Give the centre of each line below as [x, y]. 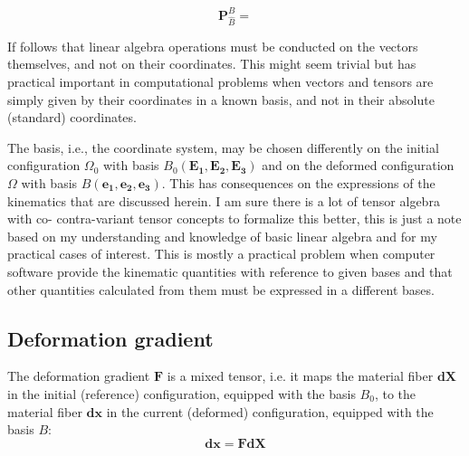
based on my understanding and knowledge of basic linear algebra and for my [222, 236]
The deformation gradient [79, 376]
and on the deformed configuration [358, 165]
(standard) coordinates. [72, 117]
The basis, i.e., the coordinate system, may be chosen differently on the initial [223, 147]
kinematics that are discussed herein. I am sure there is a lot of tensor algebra [224, 200]
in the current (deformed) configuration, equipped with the [270, 411]
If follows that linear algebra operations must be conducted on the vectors [213, 46]
